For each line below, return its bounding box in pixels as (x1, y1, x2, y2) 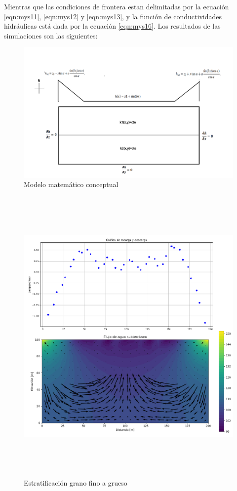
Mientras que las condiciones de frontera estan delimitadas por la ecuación (4, 1, 229, 11)
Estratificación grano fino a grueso (24, 478, 127, 488)
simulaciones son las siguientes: (4, 30, 98, 40)
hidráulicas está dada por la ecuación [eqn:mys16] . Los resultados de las (4, 21, 221, 31)
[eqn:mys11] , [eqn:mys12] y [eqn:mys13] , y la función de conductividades (4, 11, 222, 21)
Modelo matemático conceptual (24, 179, 118, 189)
